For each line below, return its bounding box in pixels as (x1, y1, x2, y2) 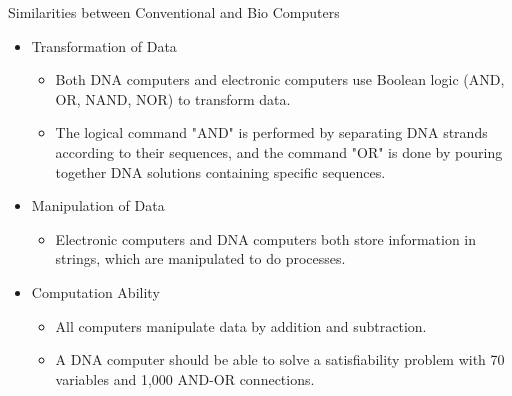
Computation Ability (31, 281, 160, 302)
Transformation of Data (31, 35, 177, 56)
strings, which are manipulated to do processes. (55, 248, 346, 269)
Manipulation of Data (31, 195, 165, 216)
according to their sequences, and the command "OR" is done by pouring (55, 141, 503, 162)
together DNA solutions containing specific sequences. (55, 161, 386, 182)
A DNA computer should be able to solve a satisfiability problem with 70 (55, 349, 505, 370)
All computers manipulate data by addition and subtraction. (55, 315, 427, 336)
